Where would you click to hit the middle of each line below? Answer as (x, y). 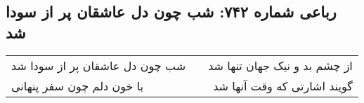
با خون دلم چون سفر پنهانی (78, 85)
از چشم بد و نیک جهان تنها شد (280, 65)
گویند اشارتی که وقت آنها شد (283, 85)
